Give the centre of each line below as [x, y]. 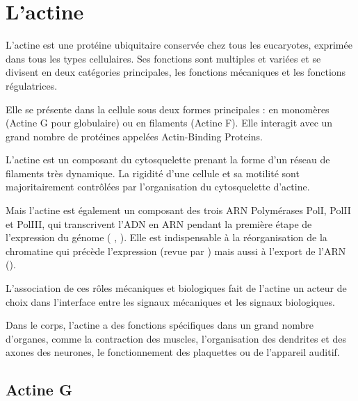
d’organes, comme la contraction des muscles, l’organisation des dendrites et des [176, 338]
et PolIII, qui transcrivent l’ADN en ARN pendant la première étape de [159, 223]
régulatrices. [32, 85]
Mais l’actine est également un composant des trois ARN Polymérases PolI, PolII [178, 210]
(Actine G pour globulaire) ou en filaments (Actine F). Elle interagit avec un [169, 123]
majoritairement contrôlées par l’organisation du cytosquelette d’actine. [158, 187]
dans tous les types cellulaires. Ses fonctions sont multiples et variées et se [163, 58]
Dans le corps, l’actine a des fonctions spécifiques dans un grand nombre [160, 325]
